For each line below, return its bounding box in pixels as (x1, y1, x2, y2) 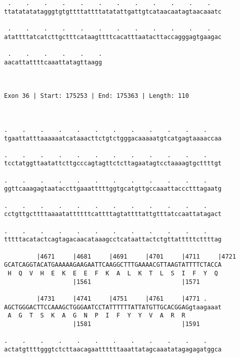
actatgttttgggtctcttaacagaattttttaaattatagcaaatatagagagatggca (4, 345, 222, 353)
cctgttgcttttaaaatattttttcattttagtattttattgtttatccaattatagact (4, 210, 222, 218)
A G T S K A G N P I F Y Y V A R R (8, 312, 185, 319)
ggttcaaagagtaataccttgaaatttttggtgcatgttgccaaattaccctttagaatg (4, 185, 222, 193)
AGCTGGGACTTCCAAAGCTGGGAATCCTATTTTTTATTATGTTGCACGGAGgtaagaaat (4, 303, 222, 311)
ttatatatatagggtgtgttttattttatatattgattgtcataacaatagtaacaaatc (4, 8, 222, 15)
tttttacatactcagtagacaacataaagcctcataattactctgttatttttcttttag (4, 236, 222, 243)
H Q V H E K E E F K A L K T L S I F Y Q (8, 270, 218, 277)
